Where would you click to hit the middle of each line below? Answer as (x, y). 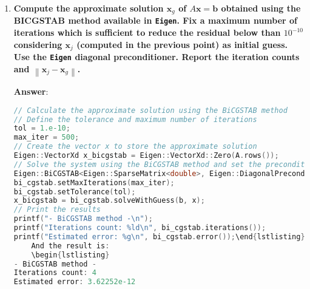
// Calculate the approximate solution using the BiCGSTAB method (150, 110)
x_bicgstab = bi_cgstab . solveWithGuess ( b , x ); (109, 201)
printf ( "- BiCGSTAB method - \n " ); (83, 219)
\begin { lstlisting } (70, 255)
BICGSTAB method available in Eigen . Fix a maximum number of (156, 20)
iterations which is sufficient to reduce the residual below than (147, 32)
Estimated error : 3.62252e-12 (75, 282)
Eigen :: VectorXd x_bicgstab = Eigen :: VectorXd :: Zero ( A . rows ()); (146, 156)
